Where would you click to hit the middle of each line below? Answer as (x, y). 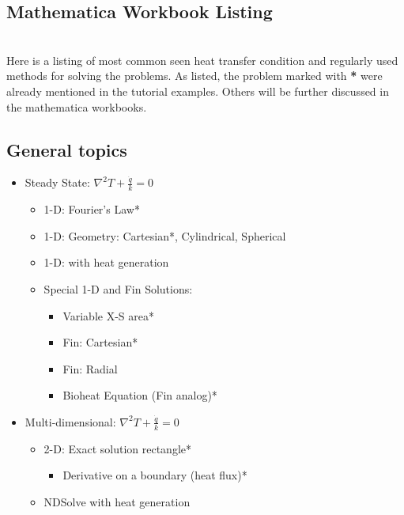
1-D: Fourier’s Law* (92, 209)
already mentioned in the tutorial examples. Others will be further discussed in (198, 91)
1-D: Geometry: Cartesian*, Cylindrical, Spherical (165, 235)
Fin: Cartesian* (100, 342)
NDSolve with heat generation (117, 501)
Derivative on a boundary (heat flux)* (155, 475)
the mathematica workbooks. (77, 106)
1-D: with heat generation (106, 262)
